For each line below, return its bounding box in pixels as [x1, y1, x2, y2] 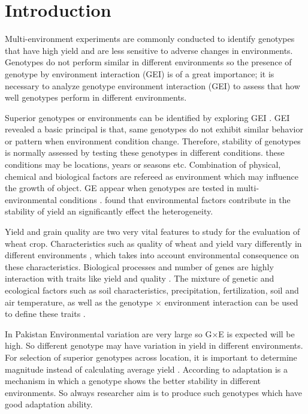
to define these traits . [5, 307, 86, 320]
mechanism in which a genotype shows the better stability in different [5, 374, 261, 387]
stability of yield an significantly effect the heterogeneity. [5, 205, 213, 217]
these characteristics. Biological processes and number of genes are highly [5, 260, 274, 273]
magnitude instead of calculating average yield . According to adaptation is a [5, 362, 288, 375]
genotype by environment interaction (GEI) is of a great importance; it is [5, 67, 274, 80]
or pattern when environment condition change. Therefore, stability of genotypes [5, 134, 301, 147]
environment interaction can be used [164, 295, 298, 308]
